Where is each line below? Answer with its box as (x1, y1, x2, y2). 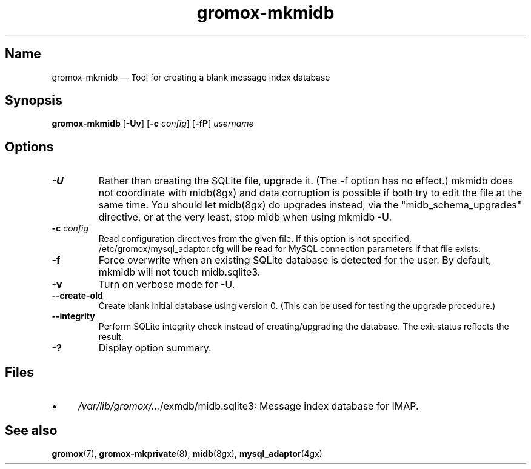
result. (98, 331, 124, 342)
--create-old (52, 290, 103, 301)
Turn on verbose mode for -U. (98, 278, 235, 291)
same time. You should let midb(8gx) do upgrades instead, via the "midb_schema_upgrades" (98, 199, 522, 211)
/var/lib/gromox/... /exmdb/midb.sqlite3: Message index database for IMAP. (78, 400, 419, 413)
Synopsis (5, 93, 62, 108)
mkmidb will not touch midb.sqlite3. (98, 266, 261, 279)
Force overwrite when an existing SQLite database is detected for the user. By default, (98, 254, 492, 267)
